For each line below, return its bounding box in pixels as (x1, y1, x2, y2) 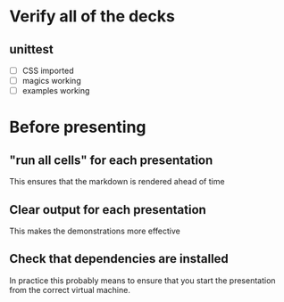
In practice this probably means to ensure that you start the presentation (9, 274, 276, 286)
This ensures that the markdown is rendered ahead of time (9, 176, 225, 187)
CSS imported (21, 65, 74, 76)
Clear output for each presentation (9, 202, 207, 217)
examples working (21, 86, 90, 96)
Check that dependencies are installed (9, 251, 230, 266)
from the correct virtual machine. (9, 284, 131, 295)
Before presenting (9, 118, 146, 137)
